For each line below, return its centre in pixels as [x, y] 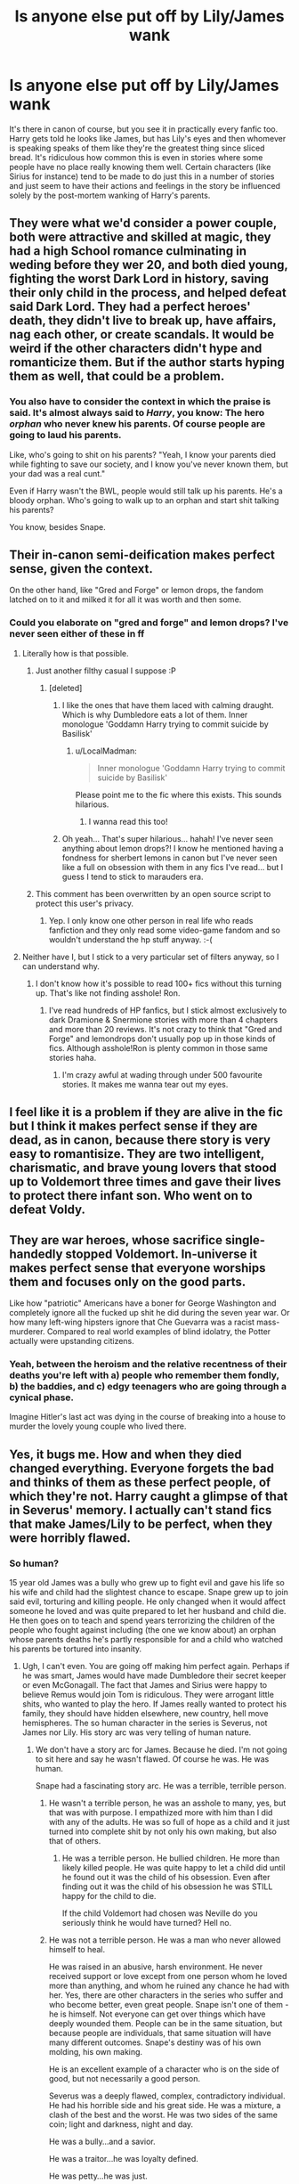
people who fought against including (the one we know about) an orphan [143, 1630]
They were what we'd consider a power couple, [143, 223]
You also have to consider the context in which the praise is [140, 402]
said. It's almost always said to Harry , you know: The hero [137, 413]
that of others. [75, 1840]
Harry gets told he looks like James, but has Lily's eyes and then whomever [148, 138]
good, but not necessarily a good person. [124, 2078]
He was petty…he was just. [98, 2176]
